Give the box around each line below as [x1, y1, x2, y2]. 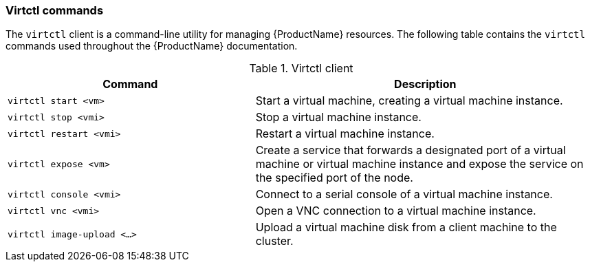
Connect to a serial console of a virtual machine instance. [255, 187, 553, 202]
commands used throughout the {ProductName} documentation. [6, 40, 298, 52]
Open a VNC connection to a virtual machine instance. [255, 204, 536, 218]
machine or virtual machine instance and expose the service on [255, 157, 584, 171]
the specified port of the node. [255, 171, 413, 185]
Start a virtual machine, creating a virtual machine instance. [255, 94, 563, 108]
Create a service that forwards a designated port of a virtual [255, 143, 566, 158]
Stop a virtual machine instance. [255, 110, 422, 125]
